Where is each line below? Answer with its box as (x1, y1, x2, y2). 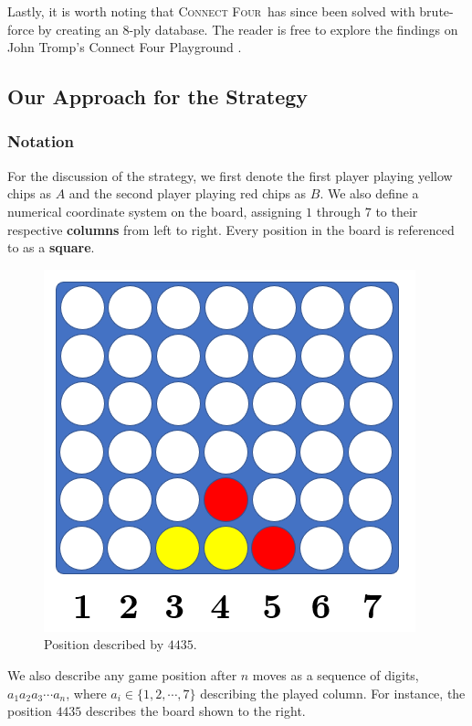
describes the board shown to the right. (86, 701, 306, 721)
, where (66, 683, 107, 702)
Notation (7, 130, 74, 153)
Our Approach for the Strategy (7, 82, 309, 111)
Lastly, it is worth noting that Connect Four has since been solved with (7, 2, 415, 20)
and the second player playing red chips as (68, 184, 307, 203)
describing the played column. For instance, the (200, 683, 466, 702)
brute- (419, 2, 454, 20)
